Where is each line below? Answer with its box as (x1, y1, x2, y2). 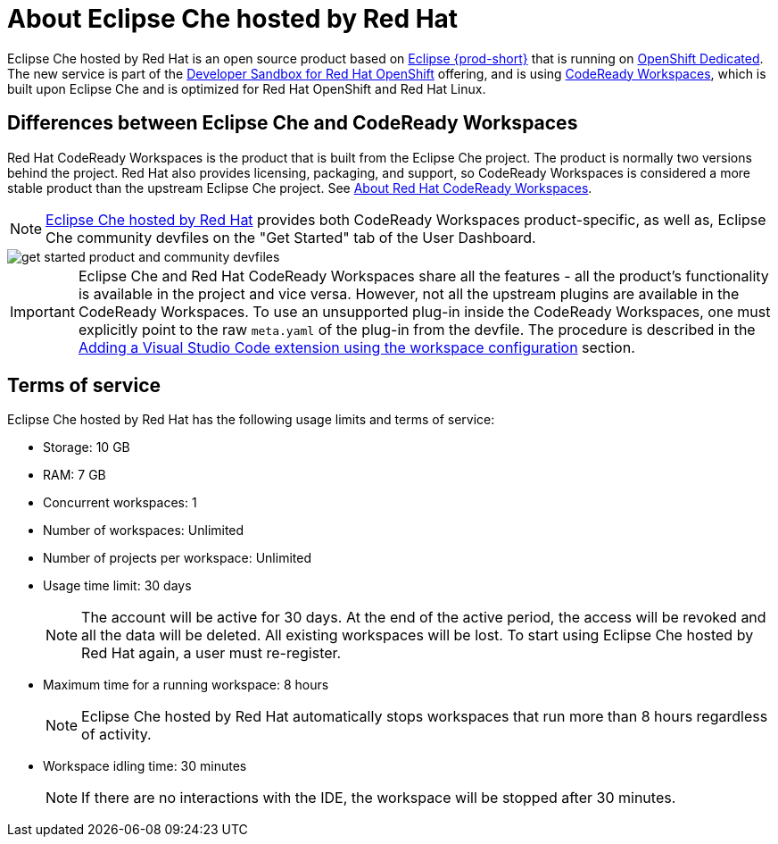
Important (10, 302, 75, 321)
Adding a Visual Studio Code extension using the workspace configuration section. (78, 338, 635, 356)
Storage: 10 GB (43, 439, 130, 455)
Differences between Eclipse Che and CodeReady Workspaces (7, 112, 578, 135)
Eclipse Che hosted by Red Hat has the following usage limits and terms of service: (7, 412, 495, 428)
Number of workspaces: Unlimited (43, 522, 244, 539)
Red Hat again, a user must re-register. (81, 644, 342, 663)
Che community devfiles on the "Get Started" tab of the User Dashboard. (46, 228, 536, 247)
